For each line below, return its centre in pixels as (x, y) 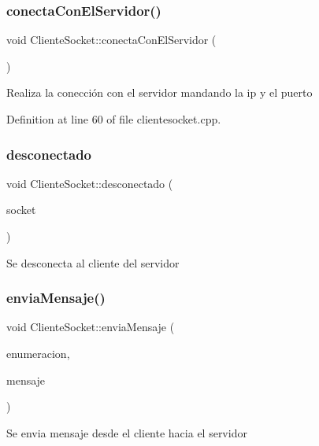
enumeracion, (38, 353)
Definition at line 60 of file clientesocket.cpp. (114, 119)
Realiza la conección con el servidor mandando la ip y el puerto (159, 92)
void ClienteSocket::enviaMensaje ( (91, 327)
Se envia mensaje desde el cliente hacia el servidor (127, 432)
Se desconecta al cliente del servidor (93, 262)
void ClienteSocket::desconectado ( (90, 183)
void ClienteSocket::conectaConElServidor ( (111, 40)
